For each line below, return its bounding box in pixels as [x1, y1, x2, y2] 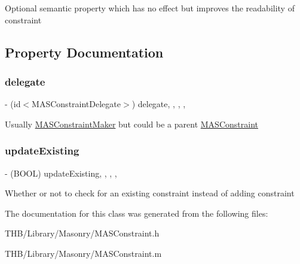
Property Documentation [5, 43, 164, 61]
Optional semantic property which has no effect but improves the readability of [5, 2, 295, 14]
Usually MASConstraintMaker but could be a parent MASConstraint [5, 117, 258, 130]
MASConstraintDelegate [32, 98, 121, 110]
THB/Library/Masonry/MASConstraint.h [5, 227, 160, 239]
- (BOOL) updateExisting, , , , [5, 166, 117, 179]
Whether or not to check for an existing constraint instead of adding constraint [5, 187, 295, 199]
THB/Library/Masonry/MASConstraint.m [5, 247, 162, 259]
